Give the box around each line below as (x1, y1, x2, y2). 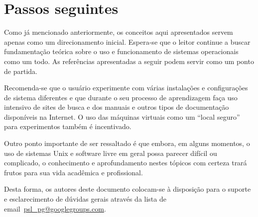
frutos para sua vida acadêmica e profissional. (4, 167, 143, 177)
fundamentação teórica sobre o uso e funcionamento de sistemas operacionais (4, 46, 239, 57)
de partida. (4, 66, 37, 76)
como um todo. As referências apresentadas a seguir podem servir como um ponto (4, 56, 254, 66)
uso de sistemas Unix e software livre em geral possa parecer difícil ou (4, 147, 217, 158)
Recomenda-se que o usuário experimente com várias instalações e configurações (4, 82, 248, 93)
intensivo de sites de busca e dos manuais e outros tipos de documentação (4, 102, 229, 112)
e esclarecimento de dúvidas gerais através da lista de (4, 194, 166, 204)
